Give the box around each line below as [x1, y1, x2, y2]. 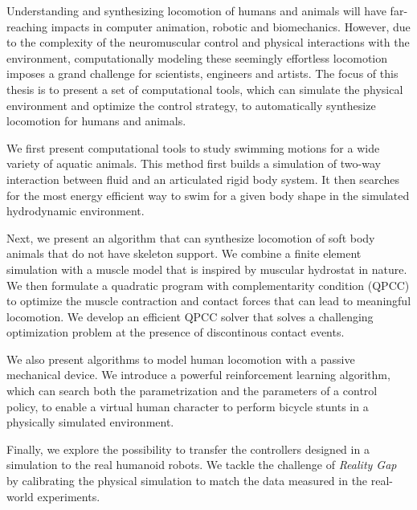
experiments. [37, 488, 100, 504]
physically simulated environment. [6, 414, 174, 430]
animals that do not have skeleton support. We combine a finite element [6, 245, 362, 262]
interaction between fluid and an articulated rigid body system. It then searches [6, 170, 399, 187]
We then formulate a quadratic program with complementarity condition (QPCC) [6, 276, 410, 293]
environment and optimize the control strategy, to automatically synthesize [6, 96, 376, 113]
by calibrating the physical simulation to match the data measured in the [6, 472, 368, 489]
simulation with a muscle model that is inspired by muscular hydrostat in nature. [6, 260, 407, 277]
